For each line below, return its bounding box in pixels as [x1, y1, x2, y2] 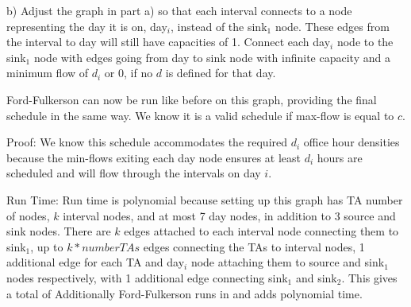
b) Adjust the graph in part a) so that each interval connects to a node [6, 2, 352, 18]
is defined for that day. [165, 64, 276, 81]
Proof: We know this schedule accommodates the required [6, 134, 288, 150]
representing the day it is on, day [6, 17, 167, 34]
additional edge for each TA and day [6, 254, 185, 270]
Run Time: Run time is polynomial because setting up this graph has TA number [6, 191, 403, 208]
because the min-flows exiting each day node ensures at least [6, 149, 301, 165]
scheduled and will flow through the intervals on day [6, 165, 261, 181]
